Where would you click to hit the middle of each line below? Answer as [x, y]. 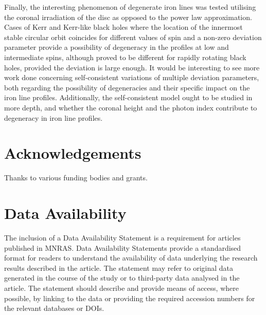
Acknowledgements [73, 153]
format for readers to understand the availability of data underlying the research [131, 258]
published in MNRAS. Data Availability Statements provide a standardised [123, 247]
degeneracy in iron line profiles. [54, 117]
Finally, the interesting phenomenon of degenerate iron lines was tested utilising [130, 7]
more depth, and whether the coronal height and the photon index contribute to [131, 107]
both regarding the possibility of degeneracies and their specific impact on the [127, 87]
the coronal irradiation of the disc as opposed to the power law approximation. [128, 17]
